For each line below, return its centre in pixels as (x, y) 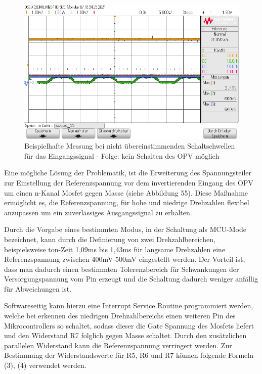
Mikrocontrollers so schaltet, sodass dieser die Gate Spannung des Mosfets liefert (129, 325)
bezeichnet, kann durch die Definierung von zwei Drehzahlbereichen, (110, 239)
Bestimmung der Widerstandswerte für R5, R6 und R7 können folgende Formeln (129, 355)
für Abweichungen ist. (38, 288)
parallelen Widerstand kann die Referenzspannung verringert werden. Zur (118, 345)
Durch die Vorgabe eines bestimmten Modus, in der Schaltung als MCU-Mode (125, 229)
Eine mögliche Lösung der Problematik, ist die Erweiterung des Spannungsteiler (128, 173)
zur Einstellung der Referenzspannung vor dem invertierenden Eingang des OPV (129, 182)
